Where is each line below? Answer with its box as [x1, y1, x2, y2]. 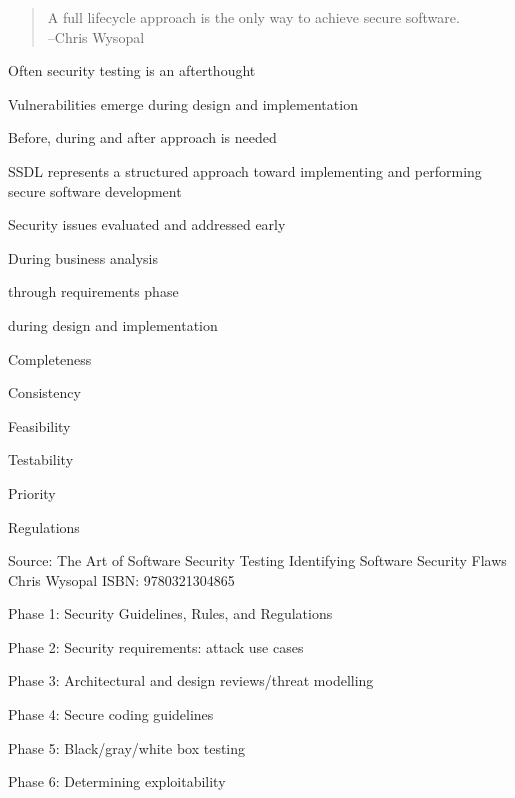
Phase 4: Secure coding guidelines [8, 704, 214, 725]
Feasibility [8, 415, 71, 436]
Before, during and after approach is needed [8, 127, 277, 148]
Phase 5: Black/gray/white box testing [8, 737, 246, 758]
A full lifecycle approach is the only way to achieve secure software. [47, 7, 460, 27]
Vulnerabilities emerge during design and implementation [8, 93, 358, 114]
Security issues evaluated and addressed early [8, 214, 286, 235]
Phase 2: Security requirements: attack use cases [8, 636, 304, 657]
